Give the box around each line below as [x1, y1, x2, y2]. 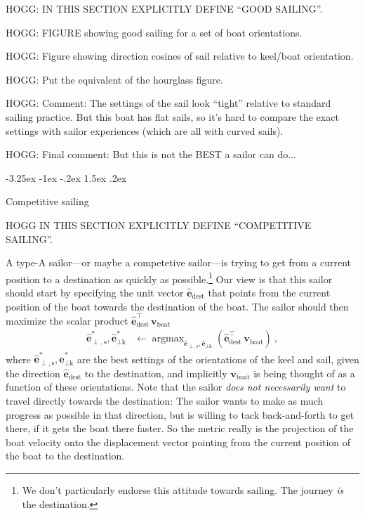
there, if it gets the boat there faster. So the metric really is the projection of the [6, 421, 354, 436]
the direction [6, 365, 60, 380]
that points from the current [208, 285, 331, 299]
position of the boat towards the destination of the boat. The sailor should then [6, 299, 349, 313]
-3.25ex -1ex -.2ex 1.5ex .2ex [6, 170, 127, 185]
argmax [152, 334, 185, 344]
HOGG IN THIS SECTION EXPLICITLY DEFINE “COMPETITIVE [6, 217, 312, 232]
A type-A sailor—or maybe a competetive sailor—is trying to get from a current [6, 255, 352, 270]
